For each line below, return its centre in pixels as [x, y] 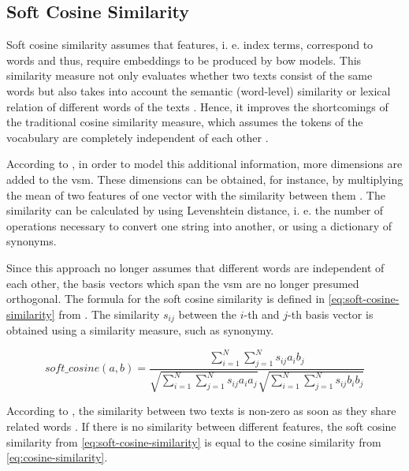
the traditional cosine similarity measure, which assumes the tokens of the [185, 122]
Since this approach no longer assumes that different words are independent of [195, 267]
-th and [262, 314]
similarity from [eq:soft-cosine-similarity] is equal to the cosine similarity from [194, 441]
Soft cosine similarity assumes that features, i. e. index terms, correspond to [190, 45]
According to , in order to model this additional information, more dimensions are [204, 164]
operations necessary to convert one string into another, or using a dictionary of [199, 225]
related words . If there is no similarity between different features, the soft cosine [201, 426]
